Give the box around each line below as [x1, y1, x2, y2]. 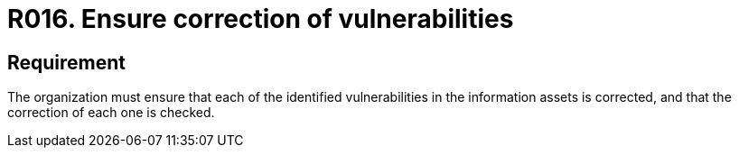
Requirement [7, 50, 126, 74]
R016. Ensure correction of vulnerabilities [7, 4, 514, 34]
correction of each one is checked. [7, 105, 215, 121]
